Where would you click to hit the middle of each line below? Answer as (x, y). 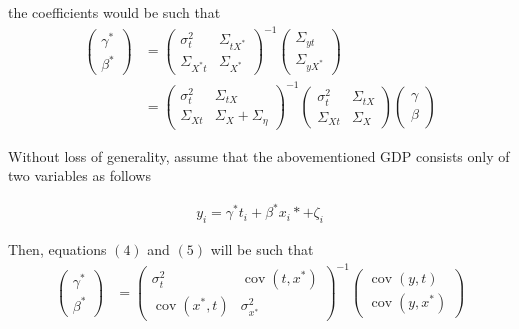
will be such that (262, 249)
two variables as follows (79, 175)
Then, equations (57, 249)
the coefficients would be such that (114, 12)
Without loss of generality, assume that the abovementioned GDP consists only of (259, 155)
